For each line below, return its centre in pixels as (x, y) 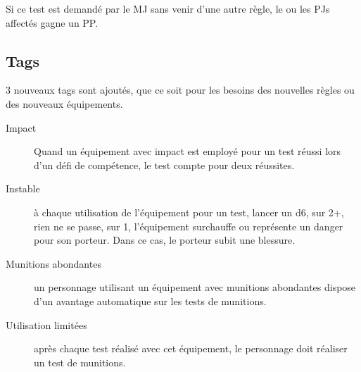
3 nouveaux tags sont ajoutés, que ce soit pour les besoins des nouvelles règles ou (180, 90)
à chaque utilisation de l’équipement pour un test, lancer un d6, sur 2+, (189, 212)
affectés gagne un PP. (52, 22)
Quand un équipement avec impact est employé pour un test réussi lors (188, 151)
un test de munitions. (80, 362)
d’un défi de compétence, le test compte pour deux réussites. (164, 165)
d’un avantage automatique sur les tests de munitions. (150, 300)
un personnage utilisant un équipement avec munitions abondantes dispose (195, 287)
